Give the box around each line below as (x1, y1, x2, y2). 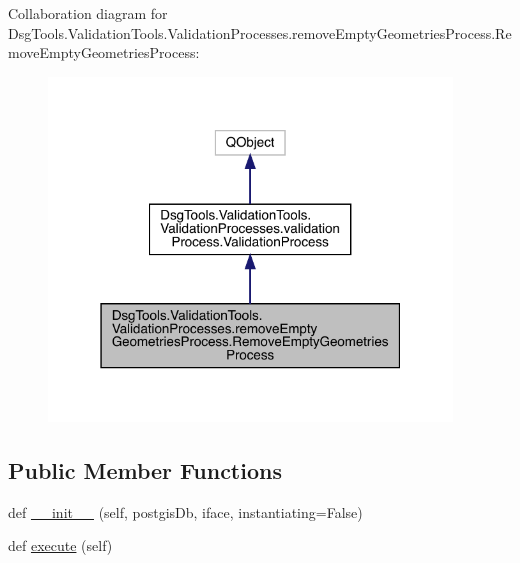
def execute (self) (8, 535, 113, 556)
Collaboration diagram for (8, 3, 168, 23)
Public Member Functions (8, 454, 282, 485)
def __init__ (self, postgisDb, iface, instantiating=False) (8, 501, 363, 522)
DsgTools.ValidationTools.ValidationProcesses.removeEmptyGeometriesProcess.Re (8, 22, 512, 43)
